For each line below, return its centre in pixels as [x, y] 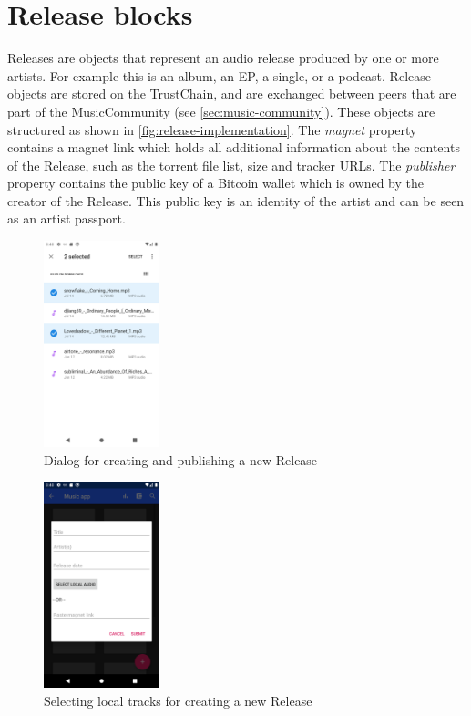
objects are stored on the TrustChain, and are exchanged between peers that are [232, 93]
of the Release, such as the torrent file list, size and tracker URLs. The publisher [231, 165]
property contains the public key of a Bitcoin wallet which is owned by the [215, 183]
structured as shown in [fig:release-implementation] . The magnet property [212, 129]
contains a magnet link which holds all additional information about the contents [234, 147]
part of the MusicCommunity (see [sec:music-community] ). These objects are [221, 111]
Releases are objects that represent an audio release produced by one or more [223, 58]
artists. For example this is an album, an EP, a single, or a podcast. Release [219, 75]
